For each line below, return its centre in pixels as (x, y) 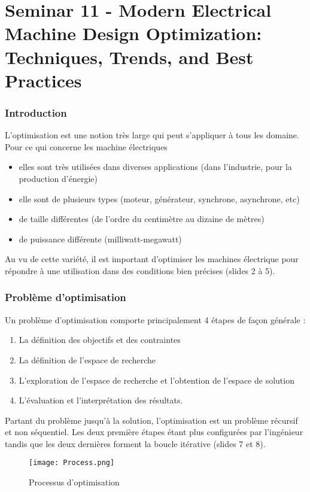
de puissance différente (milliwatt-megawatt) (100, 239)
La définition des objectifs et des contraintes (100, 340)
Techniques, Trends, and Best (129, 57)
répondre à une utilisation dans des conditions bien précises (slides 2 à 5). (140, 270)
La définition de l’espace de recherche (87, 359)
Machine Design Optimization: (133, 33)
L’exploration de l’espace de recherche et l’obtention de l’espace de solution (156, 380)
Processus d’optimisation (74, 482)
